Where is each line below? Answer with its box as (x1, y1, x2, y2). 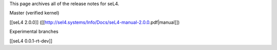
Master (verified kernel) (9, 10, 60, 16)
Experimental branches (9, 28, 58, 35)
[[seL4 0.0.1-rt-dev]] (9, 38, 53, 44)
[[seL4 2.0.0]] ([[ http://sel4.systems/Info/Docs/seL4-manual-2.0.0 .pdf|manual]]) (9, 19, 180, 25)
